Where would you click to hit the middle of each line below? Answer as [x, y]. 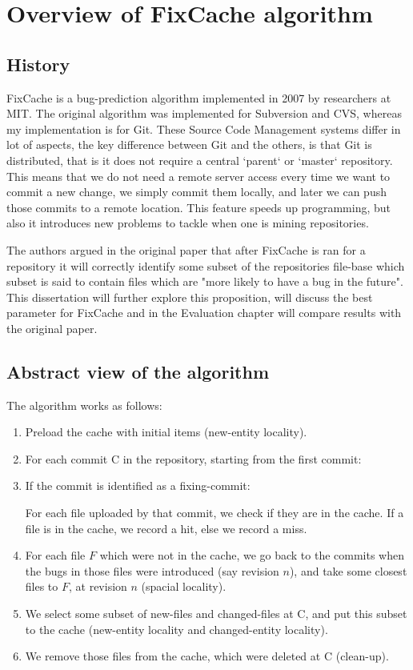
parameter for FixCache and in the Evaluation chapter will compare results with [204, 313]
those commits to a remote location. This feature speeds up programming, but [199, 207]
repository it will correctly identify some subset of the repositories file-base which [206, 265]
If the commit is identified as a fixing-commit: [138, 485]
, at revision [98, 586]
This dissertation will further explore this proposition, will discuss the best [190, 297]
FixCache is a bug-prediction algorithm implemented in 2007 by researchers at [199, 97]
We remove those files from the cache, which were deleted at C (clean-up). [207, 656]
